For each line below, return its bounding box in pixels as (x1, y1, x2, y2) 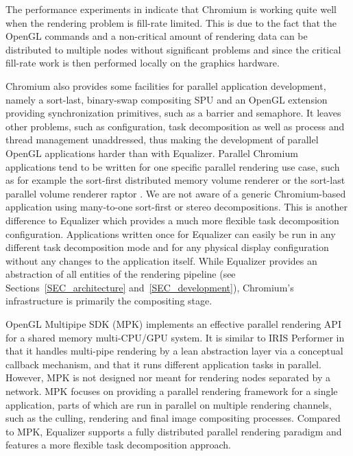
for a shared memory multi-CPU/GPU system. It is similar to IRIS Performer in (5, 330, 345, 344)
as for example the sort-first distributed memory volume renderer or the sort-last (5, 173, 345, 187)
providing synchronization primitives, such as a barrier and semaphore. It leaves (5, 106, 341, 120)
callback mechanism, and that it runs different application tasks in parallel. (5, 357, 321, 371)
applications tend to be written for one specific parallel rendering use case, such (5, 159, 340, 173)
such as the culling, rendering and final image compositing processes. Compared (5, 411, 341, 425)
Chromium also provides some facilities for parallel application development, (5, 78, 326, 93)
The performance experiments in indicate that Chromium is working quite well (5, 2, 337, 16)
